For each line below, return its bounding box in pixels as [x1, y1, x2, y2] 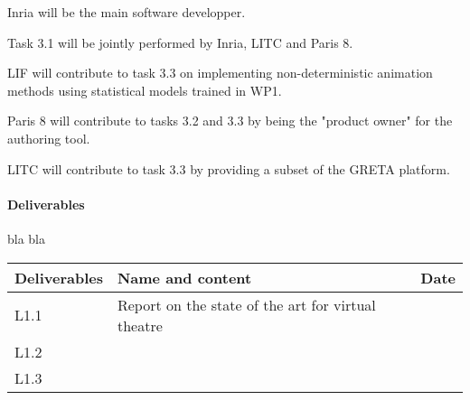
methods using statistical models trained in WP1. [7, 80, 282, 99]
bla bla [7, 228, 46, 247]
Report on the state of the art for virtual [117, 293, 376, 315]
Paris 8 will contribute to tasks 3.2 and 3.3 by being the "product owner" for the [7, 111, 453, 130]
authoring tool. [7, 128, 90, 147]
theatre [117, 314, 163, 336]
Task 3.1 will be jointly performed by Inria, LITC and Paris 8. [7, 33, 353, 51]
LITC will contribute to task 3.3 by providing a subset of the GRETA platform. [7, 159, 450, 178]
